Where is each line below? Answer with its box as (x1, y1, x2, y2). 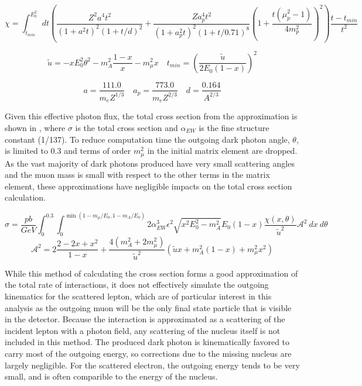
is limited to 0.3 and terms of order (5, 144, 131, 157)
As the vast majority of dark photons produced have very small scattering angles (5, 157, 295, 169)
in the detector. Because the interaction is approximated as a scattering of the (5, 313, 285, 325)
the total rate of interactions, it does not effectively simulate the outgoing (5, 278, 269, 291)
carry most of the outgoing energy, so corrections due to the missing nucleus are (5, 347, 292, 359)
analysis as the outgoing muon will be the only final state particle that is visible (5, 301, 292, 313)
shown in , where (5, 121, 66, 133)
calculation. (5, 191, 46, 204)
